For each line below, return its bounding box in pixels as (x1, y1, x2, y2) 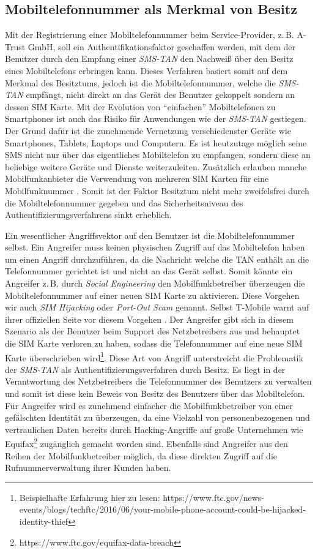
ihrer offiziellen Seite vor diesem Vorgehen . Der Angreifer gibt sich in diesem (5, 312, 294, 325)
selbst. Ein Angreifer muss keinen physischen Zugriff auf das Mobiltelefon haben (5, 241, 305, 254)
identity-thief (19, 515, 68, 528)
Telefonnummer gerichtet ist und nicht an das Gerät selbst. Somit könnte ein (5, 265, 293, 277)
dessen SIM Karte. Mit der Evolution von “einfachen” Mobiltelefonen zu (5, 100, 276, 113)
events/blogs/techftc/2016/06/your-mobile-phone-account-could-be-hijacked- (19, 503, 306, 516)
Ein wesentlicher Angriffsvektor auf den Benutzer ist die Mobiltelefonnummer (5, 228, 295, 241)
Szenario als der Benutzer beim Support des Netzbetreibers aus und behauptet (5, 325, 300, 337)
